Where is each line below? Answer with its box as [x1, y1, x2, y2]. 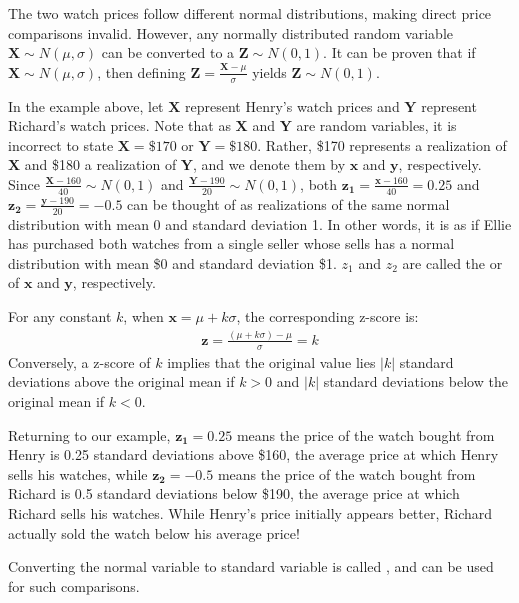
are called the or [402, 252, 503, 273]
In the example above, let [8, 95, 164, 116]
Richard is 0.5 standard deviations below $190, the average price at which [8, 483, 460, 504]
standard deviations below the [323, 371, 508, 392]
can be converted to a [101, 42, 235, 63]
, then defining [97, 61, 186, 82]
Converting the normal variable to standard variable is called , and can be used [8, 556, 494, 577]
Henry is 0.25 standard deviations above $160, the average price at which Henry [8, 444, 499, 465]
